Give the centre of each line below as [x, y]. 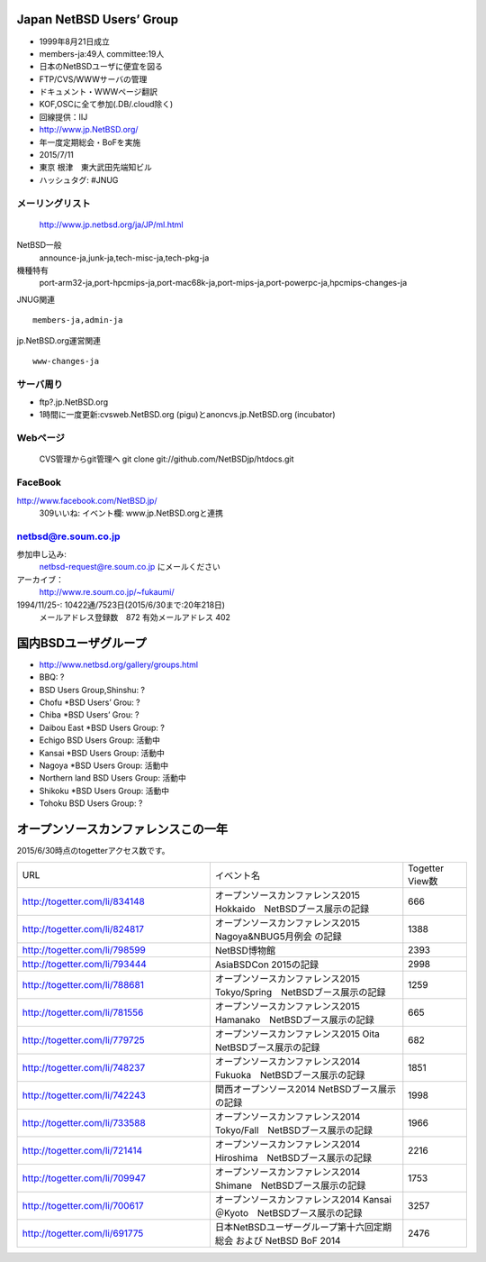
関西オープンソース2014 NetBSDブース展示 [306, 1089]
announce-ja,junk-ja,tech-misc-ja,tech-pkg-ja [124, 258]
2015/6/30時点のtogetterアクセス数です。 [93, 851]
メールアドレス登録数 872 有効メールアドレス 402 [135, 617]
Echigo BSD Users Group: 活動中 [100, 740]
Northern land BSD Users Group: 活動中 [112, 778]
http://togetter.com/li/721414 [82, 1150]
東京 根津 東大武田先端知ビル [95, 168]
